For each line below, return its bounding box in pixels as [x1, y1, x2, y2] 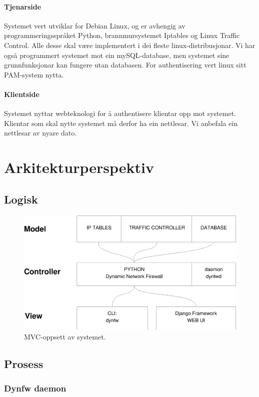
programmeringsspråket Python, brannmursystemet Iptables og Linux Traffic [4, 30, 240, 40]
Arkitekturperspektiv [4, 157, 154, 177]
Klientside [4, 88, 39, 99]
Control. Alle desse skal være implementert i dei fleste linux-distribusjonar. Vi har [4, 39, 255, 50]
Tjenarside [4, 1, 41, 11]
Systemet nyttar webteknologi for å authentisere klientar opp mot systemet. [4, 108, 236, 118]
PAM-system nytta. [4, 69, 64, 79]
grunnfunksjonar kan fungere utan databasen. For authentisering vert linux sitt [4, 59, 246, 70]
